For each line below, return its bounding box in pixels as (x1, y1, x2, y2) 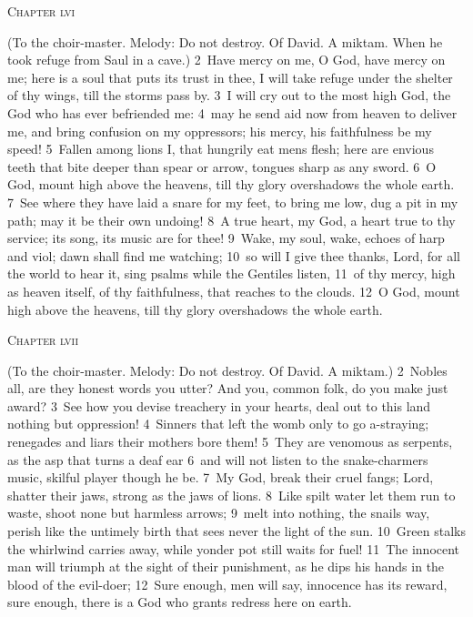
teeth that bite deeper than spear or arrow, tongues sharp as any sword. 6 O (7, 157, 437, 176)
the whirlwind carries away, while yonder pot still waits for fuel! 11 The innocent (7, 539, 460, 558)
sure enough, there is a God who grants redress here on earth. (7, 592, 352, 612)
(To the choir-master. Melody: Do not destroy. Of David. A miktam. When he (7, 32, 443, 51)
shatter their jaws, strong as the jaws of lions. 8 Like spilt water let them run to (7, 485, 456, 504)
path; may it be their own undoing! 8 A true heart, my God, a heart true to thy (7, 210, 456, 229)
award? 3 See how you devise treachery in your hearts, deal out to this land (7, 396, 431, 415)
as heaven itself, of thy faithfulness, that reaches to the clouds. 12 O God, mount (7, 281, 460, 300)
